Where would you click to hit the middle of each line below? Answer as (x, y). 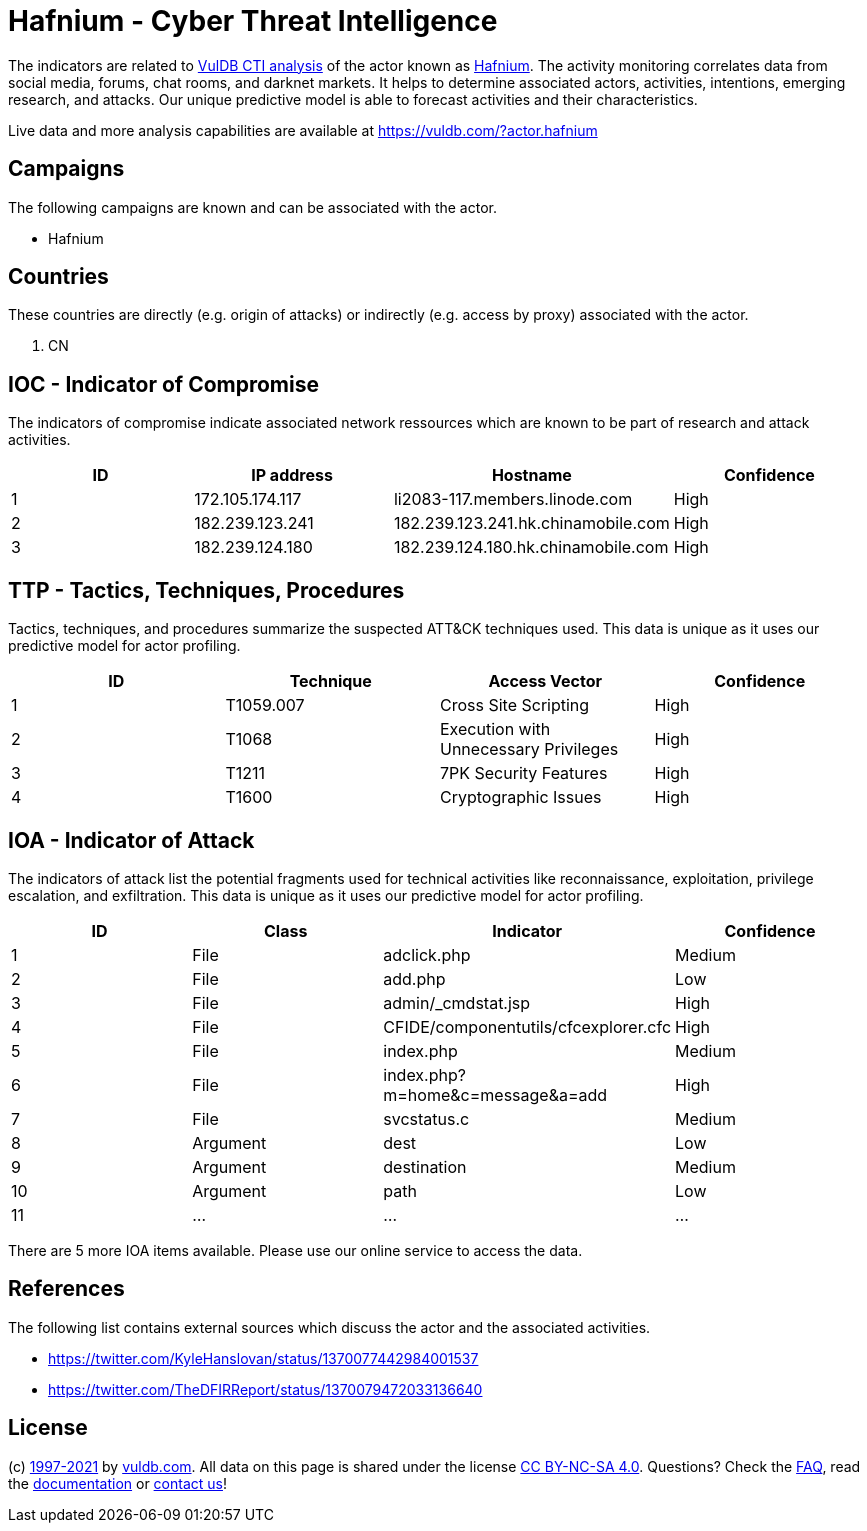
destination (425, 1166)
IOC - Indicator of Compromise (163, 384)
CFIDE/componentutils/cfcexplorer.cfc (527, 1026)
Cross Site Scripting (515, 705)
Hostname (531, 475)
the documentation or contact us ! (117, 1483)
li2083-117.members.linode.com (513, 499)
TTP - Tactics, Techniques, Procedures (206, 590)
